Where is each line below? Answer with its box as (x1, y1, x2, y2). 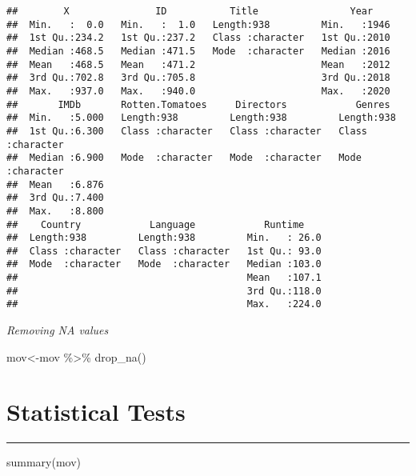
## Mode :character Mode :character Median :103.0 (6, 258, 322, 270)
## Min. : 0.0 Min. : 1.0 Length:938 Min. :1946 (6, 18, 390, 30)
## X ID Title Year (6, 6, 374, 17)
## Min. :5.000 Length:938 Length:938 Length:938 (6, 112, 396, 124)
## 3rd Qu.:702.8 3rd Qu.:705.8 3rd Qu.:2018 (6, 72, 390, 84)
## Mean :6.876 (6, 178, 104, 190)
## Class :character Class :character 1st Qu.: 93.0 (6, 245, 322, 257)
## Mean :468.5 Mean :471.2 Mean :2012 (6, 58, 390, 70)
